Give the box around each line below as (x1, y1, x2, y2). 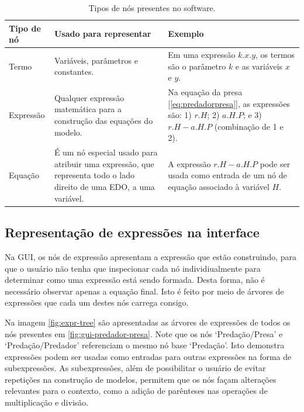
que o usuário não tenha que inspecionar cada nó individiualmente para (5, 262, 261, 274)
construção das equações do (54, 115, 153, 127)
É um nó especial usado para (54, 146, 158, 158)
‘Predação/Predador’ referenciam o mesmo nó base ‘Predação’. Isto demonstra (5, 339, 285, 351)
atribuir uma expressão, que (54, 157, 154, 169)
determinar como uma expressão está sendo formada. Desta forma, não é (5, 273, 265, 286)
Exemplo (168, 27, 204, 40)
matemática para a (54, 103, 122, 115)
